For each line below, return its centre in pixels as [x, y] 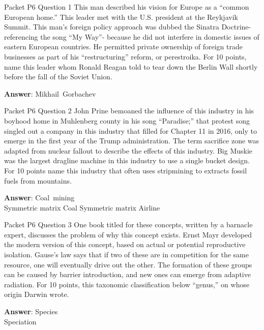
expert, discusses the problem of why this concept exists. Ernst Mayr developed [128, 234]
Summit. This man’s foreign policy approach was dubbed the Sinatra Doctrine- [128, 27]
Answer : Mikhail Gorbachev [50, 93]
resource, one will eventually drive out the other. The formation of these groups [128, 264]
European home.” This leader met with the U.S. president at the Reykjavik [121, 17]
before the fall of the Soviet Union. [58, 77]
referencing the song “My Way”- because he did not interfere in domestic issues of [132, 36]
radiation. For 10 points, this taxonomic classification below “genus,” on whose [127, 284]
